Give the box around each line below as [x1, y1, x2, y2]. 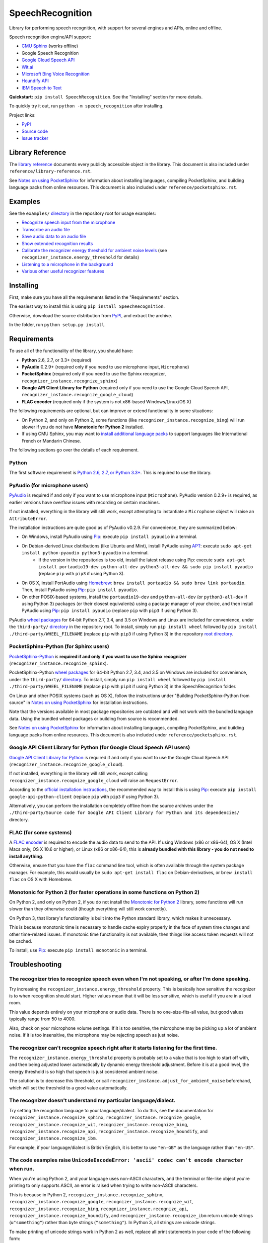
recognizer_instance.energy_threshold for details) [21, 254, 139, 261]
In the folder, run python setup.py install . [9, 322, 106, 328]
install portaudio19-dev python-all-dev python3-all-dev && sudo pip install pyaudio [38, 564, 253, 569]
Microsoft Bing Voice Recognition [21, 71, 90, 77]
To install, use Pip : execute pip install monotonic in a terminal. [9, 947, 148, 953]
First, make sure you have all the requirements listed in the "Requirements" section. [9, 294, 180, 300]
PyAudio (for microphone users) [9, 482, 88, 489]
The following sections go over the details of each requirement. [9, 447, 139, 453]
